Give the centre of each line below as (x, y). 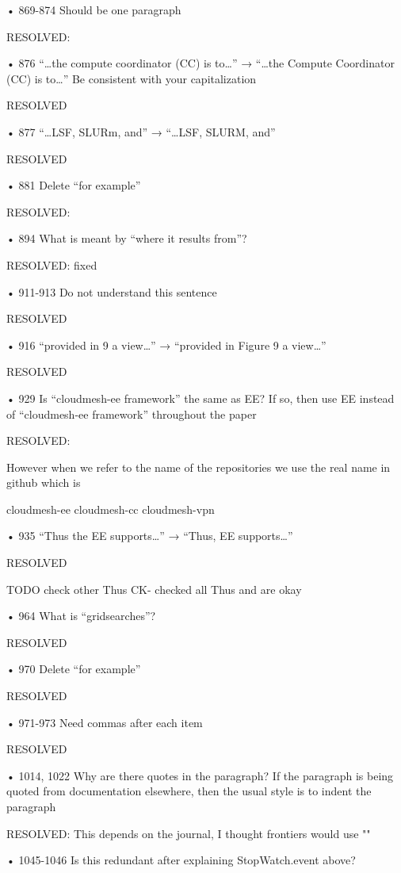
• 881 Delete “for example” (74, 185)
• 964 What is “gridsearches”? (81, 616)
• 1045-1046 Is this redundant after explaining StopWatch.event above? (181, 860)
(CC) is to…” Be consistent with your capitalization (132, 78)
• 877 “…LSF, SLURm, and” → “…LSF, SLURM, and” (141, 131)
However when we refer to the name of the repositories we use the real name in (199, 467)
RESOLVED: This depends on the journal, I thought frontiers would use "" (189, 833)
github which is (44, 482)
